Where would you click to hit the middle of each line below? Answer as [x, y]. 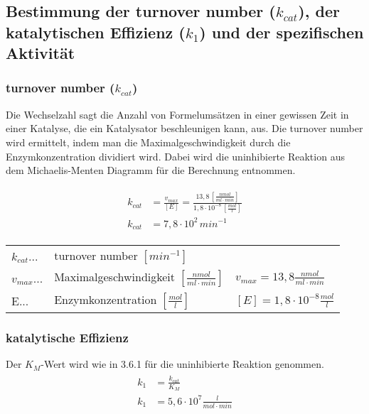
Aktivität [41, 53]
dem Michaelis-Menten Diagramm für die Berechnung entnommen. [151, 170]
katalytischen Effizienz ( [96, 32]
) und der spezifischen [282, 32]
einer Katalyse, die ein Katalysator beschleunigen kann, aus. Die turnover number [184, 128]
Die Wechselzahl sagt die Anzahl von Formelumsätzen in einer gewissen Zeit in [177, 114]
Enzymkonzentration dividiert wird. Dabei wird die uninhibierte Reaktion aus [175, 156]
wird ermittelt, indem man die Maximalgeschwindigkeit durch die [148, 142]
